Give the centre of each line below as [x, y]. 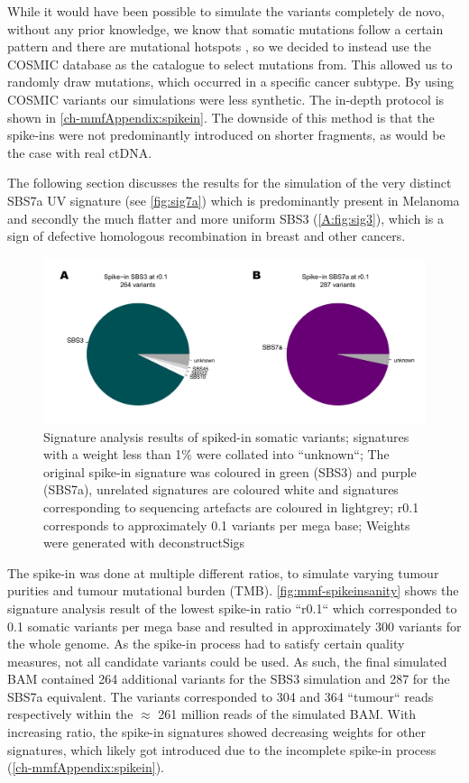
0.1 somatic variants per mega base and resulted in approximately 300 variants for [234, 626]
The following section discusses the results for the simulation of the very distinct [230, 183]
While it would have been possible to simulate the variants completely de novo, [226, 11]
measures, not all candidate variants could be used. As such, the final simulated [227, 661]
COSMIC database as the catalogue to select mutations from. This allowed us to [230, 64]
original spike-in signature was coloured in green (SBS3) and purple [230, 471]
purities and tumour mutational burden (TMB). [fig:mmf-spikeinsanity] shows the [233, 590]
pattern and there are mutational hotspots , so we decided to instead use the [219, 46]
